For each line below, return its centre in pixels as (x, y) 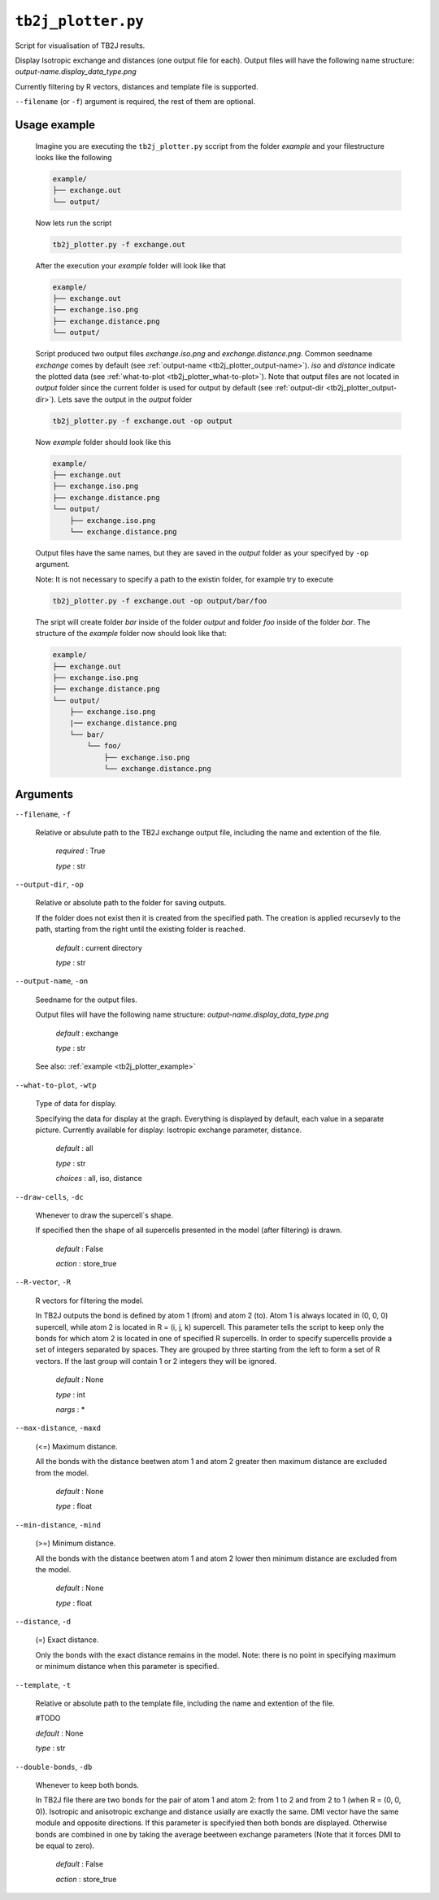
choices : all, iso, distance (99, 1179)
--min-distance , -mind (58, 1524)
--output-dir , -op (50, 885)
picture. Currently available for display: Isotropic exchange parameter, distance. (169, 1130)
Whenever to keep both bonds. (87, 1785)
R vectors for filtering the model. (89, 1301)
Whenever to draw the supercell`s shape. (104, 1215)
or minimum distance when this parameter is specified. (127, 1667)
